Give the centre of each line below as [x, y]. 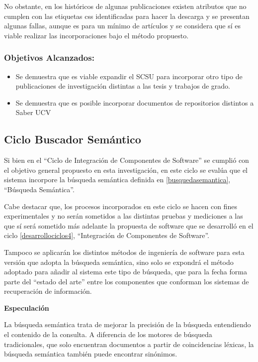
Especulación [27, 307]
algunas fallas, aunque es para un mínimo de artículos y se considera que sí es [122, 26]
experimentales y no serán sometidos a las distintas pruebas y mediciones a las [124, 216]
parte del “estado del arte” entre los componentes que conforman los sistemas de [127, 281]
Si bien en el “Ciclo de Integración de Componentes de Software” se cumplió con [127, 160]
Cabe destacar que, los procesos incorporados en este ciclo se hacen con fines [121, 206]
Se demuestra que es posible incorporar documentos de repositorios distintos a [135, 102]
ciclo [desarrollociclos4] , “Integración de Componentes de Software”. [107, 235]
